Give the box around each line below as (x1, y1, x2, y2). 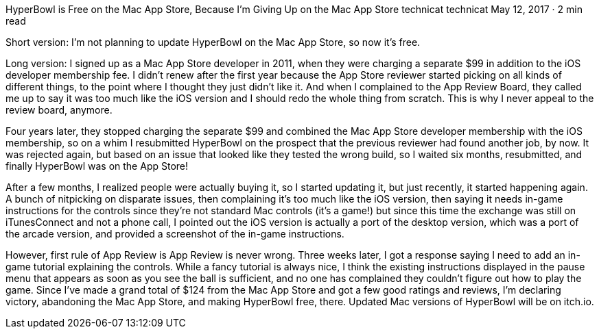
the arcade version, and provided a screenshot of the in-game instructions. (5, 228, 344, 240)
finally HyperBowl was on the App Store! (5, 160, 189, 172)
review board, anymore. (5, 104, 113, 116)
